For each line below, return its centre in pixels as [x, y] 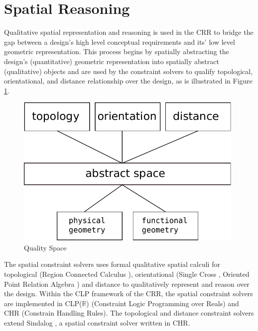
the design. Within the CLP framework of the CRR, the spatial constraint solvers [129, 293]
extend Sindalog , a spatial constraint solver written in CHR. [97, 323]
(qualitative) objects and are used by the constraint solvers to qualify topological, [129, 71]
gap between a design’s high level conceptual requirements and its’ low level [120, 41]
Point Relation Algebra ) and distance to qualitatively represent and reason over [127, 284]
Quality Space [45, 247]
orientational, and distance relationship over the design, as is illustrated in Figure [129, 81]
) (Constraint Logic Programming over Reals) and [163, 303]
